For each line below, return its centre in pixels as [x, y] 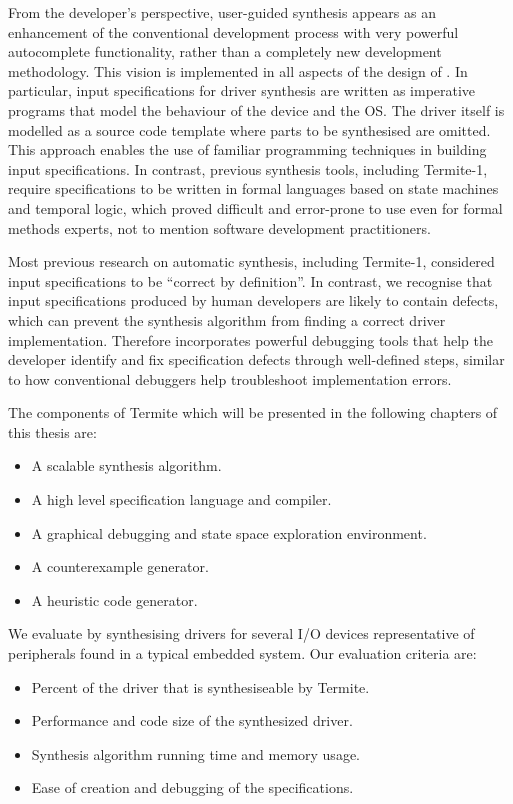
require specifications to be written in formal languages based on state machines [253, 188]
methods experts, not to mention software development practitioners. [219, 227]
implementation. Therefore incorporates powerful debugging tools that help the [250, 339]
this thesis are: [52, 431]
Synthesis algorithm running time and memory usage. [195, 753]
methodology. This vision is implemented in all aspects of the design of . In [238, 70]
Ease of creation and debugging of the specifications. [192, 787]
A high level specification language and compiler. [181, 499]
